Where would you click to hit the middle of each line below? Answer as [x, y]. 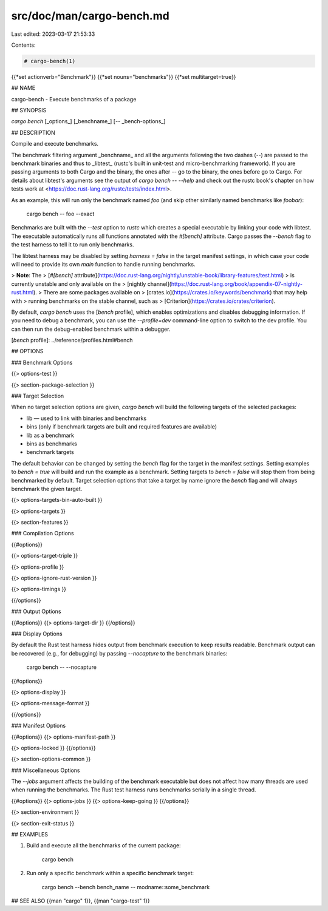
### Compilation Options [43, 533]
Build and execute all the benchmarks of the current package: [104, 845]
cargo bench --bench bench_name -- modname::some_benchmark [126, 887]
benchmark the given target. [47, 489]
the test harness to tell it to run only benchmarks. [73, 245]
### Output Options [36, 611]
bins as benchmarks [52, 444]
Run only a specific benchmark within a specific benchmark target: [110, 873]
